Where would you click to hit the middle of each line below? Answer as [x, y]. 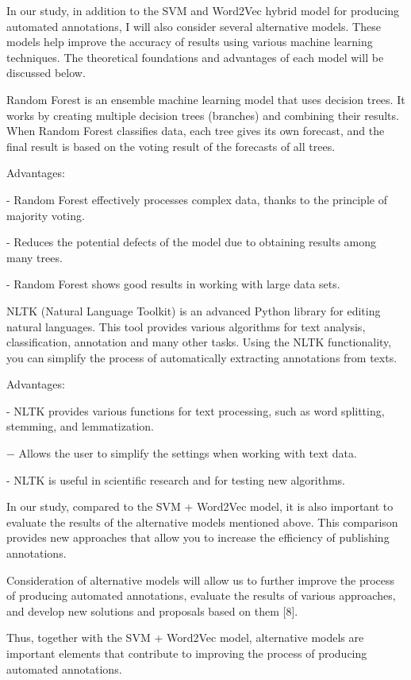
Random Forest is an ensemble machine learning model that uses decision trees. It [206, 99]
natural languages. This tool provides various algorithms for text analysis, [186, 326]
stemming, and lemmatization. [80, 426]
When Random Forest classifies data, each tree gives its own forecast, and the [196, 131]
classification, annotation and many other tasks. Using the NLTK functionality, [199, 342]
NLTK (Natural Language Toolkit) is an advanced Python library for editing [194, 310]
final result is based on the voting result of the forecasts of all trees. [171, 146]
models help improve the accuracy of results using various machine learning [190, 42]
